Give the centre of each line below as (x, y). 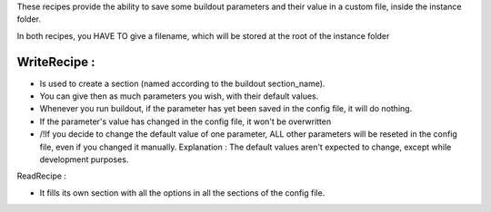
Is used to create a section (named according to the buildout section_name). (182, 83)
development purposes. (84, 159)
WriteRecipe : (56, 62)
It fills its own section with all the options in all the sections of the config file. (182, 193)
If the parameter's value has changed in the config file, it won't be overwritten (185, 121)
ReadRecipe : (42, 176)
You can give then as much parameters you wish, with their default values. (179, 96)
